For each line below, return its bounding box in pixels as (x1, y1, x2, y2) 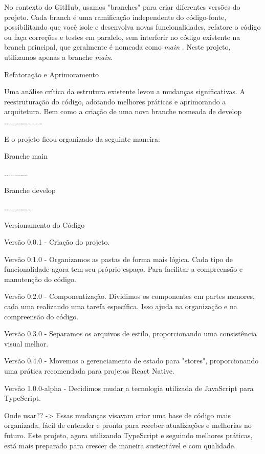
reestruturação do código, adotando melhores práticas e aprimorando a (4, 96, 226, 106)
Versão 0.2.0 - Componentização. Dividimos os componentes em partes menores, (4, 291, 255, 301)
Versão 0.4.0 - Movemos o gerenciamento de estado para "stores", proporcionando (4, 355, 259, 366)
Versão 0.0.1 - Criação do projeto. (4, 236, 110, 247)
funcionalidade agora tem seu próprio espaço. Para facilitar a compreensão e (4, 264, 243, 274)
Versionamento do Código (4, 219, 85, 230)
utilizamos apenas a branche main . (4, 51, 113, 62)
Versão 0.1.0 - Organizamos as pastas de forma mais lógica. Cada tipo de (4, 253, 233, 264)
